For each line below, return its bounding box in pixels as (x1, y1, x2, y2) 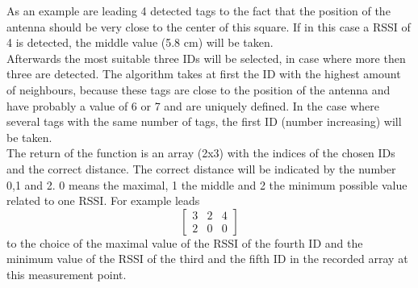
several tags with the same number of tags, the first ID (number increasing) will (6, 113, 402, 130)
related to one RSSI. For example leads (6, 192, 200, 209)
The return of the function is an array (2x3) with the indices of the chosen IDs (6, 144, 395, 161)
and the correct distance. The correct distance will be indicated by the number (6, 160, 396, 177)
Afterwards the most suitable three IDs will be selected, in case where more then (6, 49, 406, 66)
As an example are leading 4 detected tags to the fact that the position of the (6, 2, 391, 19)
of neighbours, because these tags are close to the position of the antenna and (6, 81, 391, 98)
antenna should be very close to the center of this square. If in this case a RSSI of (6, 18, 411, 35)
